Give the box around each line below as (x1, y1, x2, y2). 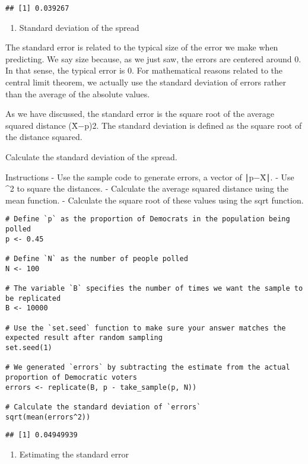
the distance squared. (5, 131, 82, 143)
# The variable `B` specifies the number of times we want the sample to (5, 284, 303, 293)
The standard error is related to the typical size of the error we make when (5, 41, 278, 53)
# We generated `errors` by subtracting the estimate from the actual (5, 363, 290, 372)
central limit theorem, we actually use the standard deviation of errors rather (5, 76, 287, 88)
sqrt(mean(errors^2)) (5, 412, 91, 421)
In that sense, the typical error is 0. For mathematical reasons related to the (5, 64, 283, 77)
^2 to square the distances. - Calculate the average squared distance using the (5, 182, 288, 195)
